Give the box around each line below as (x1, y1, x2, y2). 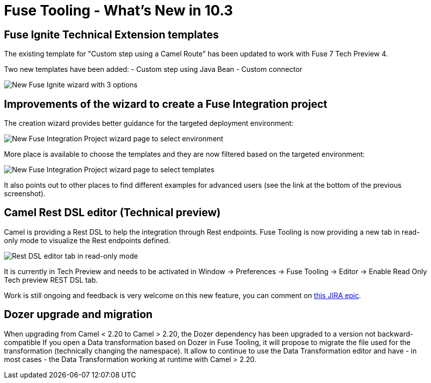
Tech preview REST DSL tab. (4, 275, 98, 284)
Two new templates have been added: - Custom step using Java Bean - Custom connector (4, 65, 303, 74)
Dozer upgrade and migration (4, 308, 153, 321)
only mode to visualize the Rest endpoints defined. (4, 236, 170, 245)
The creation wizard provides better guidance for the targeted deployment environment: (4, 119, 294, 128)
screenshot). (4, 189, 45, 198)
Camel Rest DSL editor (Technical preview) (4, 206, 221, 219)
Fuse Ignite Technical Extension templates (4, 28, 219, 41)
